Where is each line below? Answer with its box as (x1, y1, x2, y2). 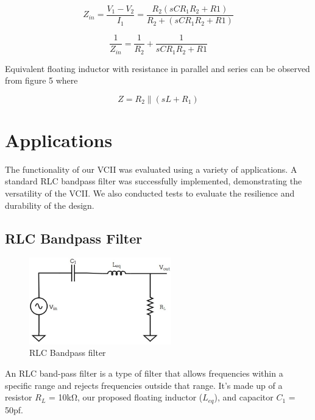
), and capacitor (214, 391, 274, 404)
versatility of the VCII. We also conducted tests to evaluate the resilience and (5, 187, 295, 200)
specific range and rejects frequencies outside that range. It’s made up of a (5, 378, 283, 391)
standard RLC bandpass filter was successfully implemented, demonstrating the (5, 175, 302, 187)
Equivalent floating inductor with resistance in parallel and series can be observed (5, 62, 310, 74)
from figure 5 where (5, 74, 78, 87)
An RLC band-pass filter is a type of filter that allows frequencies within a (5, 367, 283, 380)
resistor (5, 391, 32, 404)
